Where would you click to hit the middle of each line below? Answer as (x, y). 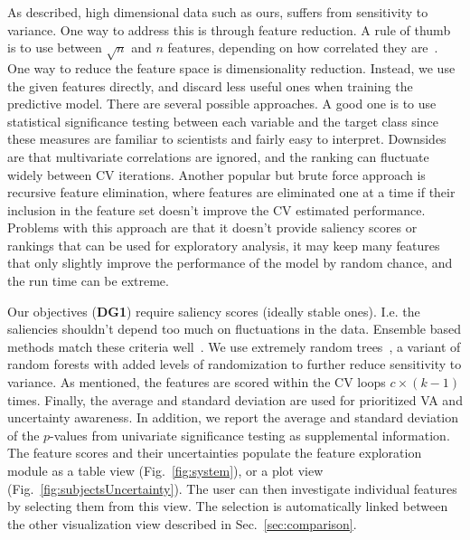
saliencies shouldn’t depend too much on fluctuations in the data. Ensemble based (234, 329)
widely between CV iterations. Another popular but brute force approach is (216, 174)
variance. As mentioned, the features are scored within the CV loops (197, 382)
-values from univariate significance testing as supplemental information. (250, 435)
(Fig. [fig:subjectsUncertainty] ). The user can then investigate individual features (232, 488)
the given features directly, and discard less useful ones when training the (210, 85)
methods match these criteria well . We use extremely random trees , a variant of (234, 346)
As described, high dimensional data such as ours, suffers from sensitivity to (218, 12)
